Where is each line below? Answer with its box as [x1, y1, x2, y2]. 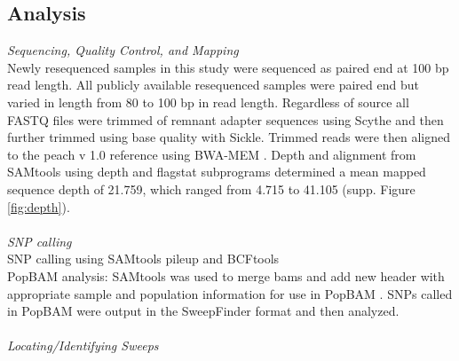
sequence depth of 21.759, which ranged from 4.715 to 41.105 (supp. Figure [7, 179, 415, 198]
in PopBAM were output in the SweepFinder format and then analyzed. [7, 302, 400, 320]
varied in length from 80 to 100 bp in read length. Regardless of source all [7, 92, 409, 111]
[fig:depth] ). [7, 197, 70, 216]
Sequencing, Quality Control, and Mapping [7, 41, 239, 59]
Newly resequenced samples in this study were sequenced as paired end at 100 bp [7, 58, 449, 76]
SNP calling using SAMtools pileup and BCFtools [7, 249, 280, 268]
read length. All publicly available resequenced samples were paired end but [7, 75, 419, 94]
